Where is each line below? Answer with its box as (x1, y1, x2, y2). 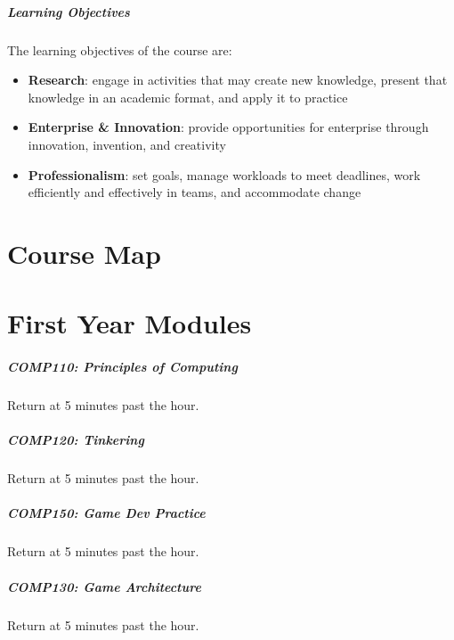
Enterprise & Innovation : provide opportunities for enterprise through (28, 118, 429, 136)
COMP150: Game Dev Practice (7, 504, 206, 522)
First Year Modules (7, 305, 252, 341)
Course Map (7, 234, 161, 271)
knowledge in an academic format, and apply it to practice (28, 87, 348, 106)
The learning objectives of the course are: (7, 40, 232, 59)
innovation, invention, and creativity (28, 135, 226, 153)
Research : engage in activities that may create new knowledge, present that (28, 70, 448, 89)
